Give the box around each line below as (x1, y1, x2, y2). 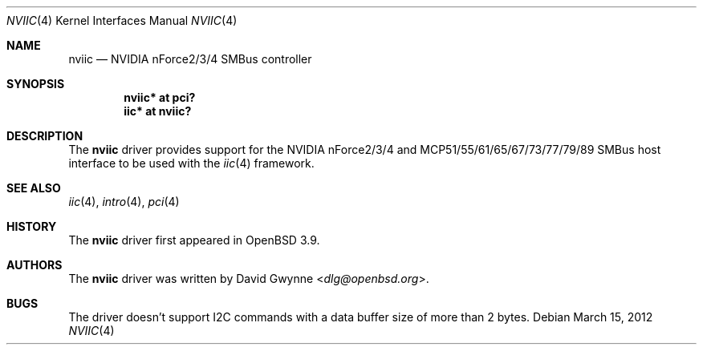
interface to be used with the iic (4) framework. (68, 156, 315, 170)
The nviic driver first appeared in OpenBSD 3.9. (68, 233, 320, 247)
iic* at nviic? (124, 104, 192, 118)
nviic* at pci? (124, 91, 196, 104)
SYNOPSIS (6, 77, 65, 91)
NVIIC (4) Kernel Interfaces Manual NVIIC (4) (6, 14, 238, 27)
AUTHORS (6, 258, 63, 272)
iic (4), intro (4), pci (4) (68, 195, 180, 208)
